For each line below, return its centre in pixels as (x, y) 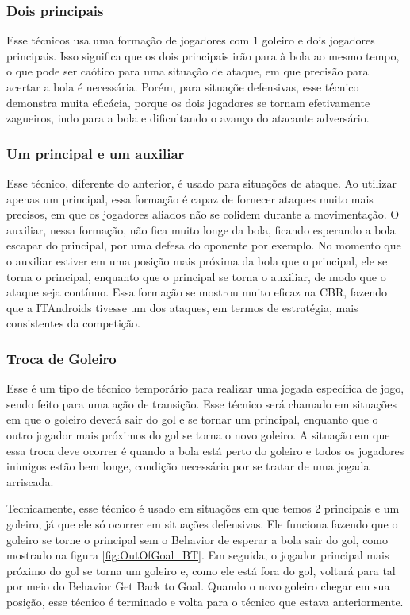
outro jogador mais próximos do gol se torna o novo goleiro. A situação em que (198, 434)
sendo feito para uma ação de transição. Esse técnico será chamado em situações (201, 403)
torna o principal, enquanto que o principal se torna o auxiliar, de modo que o (196, 276)
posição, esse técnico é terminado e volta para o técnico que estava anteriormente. (205, 601)
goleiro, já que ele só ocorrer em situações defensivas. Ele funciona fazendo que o (202, 523)
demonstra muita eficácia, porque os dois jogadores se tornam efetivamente (188, 102)
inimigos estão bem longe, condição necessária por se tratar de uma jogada (188, 466)
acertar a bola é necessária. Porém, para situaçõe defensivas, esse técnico (183, 87)
